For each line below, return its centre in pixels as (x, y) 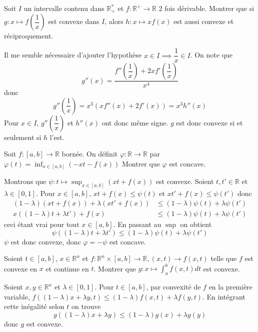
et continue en (67, 268)
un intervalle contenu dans (64, 8)
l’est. (57, 137)
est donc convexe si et (209, 122)
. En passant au (137, 224)
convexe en (21, 268)
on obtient (196, 224)
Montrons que (25, 181)
